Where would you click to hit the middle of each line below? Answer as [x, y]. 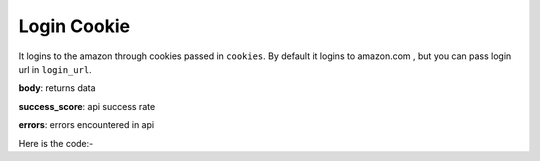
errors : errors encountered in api [86, 125]
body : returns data [57, 88]
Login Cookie [74, 26]
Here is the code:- [56, 143]
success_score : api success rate [87, 106]
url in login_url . [55, 69]
